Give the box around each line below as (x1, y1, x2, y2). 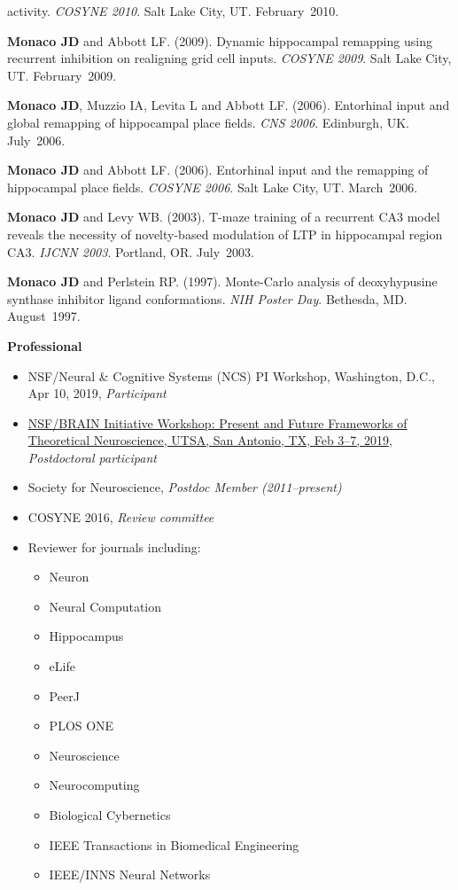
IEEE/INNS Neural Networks (49, 865, 211, 884)
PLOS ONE (49, 716, 114, 735)
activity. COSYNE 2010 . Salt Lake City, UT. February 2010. (7, 2, 339, 20)
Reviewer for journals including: (27, 537, 201, 556)
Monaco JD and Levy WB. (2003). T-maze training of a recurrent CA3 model (7, 207, 440, 226)
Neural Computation (49, 597, 162, 615)
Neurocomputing (49, 776, 140, 794)
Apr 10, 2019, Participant (27, 384, 167, 402)
